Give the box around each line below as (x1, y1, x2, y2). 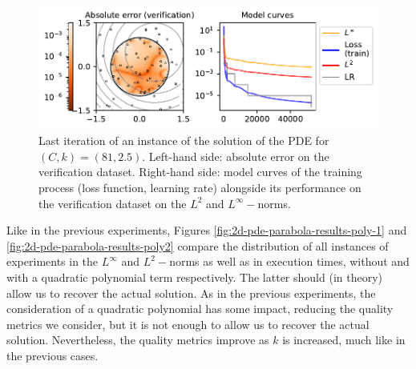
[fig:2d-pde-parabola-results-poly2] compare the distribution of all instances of (6, 237, 389, 254)
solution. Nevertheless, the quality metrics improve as (6, 331, 269, 348)
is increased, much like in (282, 331, 406, 348)
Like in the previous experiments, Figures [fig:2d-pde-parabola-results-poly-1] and (6, 222, 407, 239)
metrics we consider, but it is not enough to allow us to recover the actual (6, 315, 370, 332)
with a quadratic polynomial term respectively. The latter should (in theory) (6, 268, 382, 285)
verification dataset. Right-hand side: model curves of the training (38, 163, 362, 180)
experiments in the (6, 253, 99, 270)
